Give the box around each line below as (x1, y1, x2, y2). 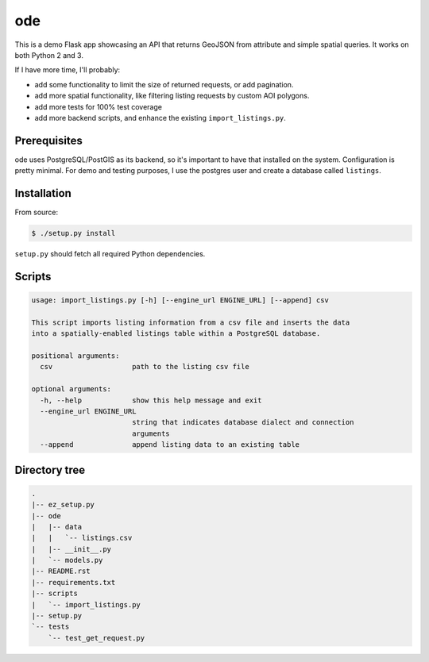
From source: (14, 207, 59, 217)
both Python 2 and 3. (14, 50, 83, 60)
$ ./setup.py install (31, 229, 116, 238)
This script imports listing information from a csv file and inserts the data (31, 318, 350, 327)
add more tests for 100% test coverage (34, 102, 163, 111)
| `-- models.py (31, 556, 103, 565)
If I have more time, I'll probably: (14, 65, 121, 75)
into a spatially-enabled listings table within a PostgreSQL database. (31, 329, 321, 338)
